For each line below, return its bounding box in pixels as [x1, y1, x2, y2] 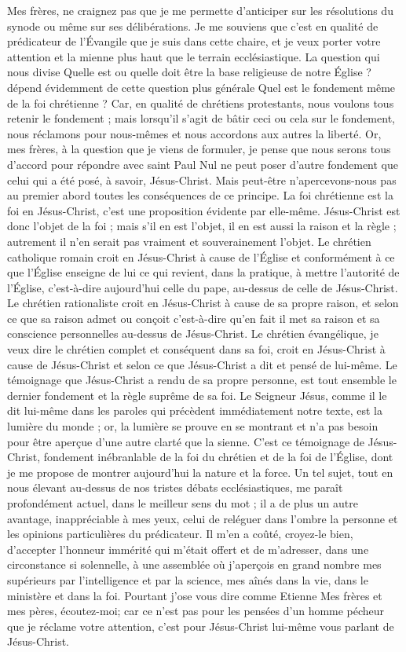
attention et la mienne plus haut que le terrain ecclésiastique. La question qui [7, 48, 380, 64]
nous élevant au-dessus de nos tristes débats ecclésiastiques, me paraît [7, 479, 343, 496]
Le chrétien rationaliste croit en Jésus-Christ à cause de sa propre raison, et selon [7, 295, 399, 311]
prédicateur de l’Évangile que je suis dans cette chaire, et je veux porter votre [7, 33, 381, 49]
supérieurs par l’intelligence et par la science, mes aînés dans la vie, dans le [7, 571, 368, 588]
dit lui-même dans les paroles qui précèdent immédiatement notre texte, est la [7, 402, 382, 419]
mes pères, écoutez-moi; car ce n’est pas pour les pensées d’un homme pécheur [7, 603, 385, 619]
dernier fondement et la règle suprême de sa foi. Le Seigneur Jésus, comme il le [7, 386, 387, 403]
